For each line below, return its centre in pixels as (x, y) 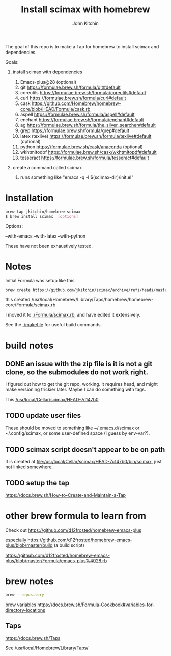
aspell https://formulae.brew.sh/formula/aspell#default (77, 114)
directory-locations (25, 610)
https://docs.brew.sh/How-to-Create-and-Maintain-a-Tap (66, 495)
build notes (30, 345)
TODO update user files (43, 416)
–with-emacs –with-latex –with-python (46, 236)
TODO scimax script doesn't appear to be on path (85, 449)
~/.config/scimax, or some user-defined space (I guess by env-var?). (78, 433)
